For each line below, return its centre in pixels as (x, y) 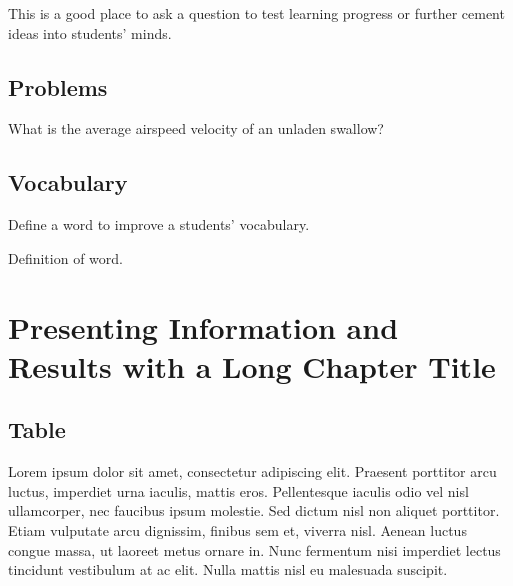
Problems (58, 86)
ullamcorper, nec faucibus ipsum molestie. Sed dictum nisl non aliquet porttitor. (254, 510)
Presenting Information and (203, 326)
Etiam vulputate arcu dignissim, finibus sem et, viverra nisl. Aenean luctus (237, 529)
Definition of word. (65, 257)
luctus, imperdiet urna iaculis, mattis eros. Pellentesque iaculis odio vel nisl (238, 490)
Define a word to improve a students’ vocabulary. (159, 224)
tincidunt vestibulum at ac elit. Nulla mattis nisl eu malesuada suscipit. (228, 569)
